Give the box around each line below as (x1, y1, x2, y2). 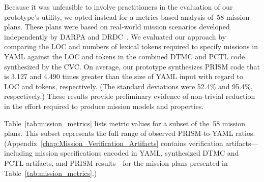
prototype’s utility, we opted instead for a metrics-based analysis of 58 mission (4, 11, 250, 22)
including (4, 148, 33, 158)
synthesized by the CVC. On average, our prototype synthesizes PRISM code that (4, 61, 260, 71)
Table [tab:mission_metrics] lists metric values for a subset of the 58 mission (4, 118, 246, 128)
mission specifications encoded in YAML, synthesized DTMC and (35, 148, 239, 158)
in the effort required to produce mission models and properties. (4, 100, 204, 111)
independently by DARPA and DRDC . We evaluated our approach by (4, 31, 226, 42)
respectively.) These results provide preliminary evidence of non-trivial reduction (4, 91, 255, 101)
